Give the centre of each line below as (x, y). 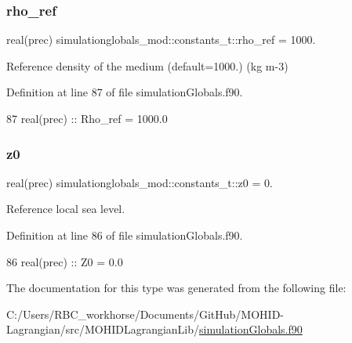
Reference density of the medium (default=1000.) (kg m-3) (147, 65)
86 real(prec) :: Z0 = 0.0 (65, 261)
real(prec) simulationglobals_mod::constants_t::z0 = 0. (140, 182)
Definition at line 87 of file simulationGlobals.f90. (125, 92)
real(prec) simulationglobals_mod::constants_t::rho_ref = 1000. (161, 40)
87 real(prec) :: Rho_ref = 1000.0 (87, 118)
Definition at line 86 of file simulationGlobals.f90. (125, 235)
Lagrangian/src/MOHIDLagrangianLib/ (103, 329)
